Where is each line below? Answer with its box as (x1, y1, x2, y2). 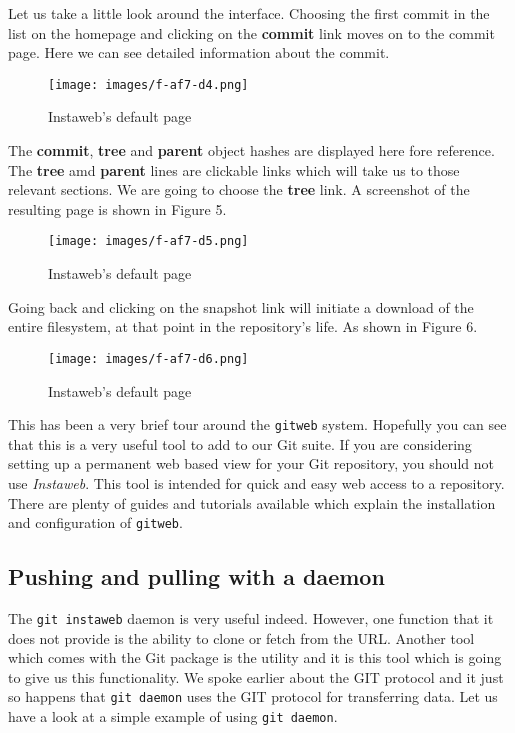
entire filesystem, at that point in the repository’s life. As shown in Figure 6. (8, 316, 478, 337)
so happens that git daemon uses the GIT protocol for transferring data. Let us (8, 686, 498, 707)
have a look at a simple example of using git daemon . (8, 706, 338, 727)
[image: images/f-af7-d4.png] (48, 77, 249, 92)
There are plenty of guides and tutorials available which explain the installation (8, 492, 496, 513)
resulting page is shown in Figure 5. (8, 198, 227, 219)
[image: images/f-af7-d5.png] (48, 234, 249, 249)
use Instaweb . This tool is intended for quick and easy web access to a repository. (8, 472, 505, 493)
